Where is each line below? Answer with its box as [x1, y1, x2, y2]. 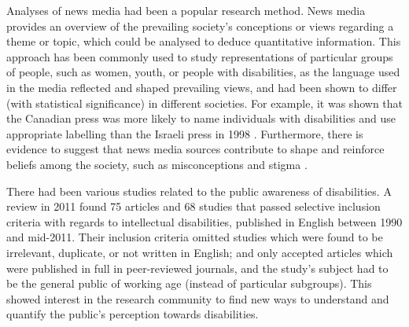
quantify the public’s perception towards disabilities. [6, 306, 259, 322]
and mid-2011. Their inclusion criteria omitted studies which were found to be [6, 229, 383, 245]
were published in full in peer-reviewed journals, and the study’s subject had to [6, 259, 389, 276]
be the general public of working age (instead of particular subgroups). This [6, 275, 372, 292]
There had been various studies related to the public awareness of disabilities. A [6, 182, 392, 199]
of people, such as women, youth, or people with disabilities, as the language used [6, 64, 400, 80]
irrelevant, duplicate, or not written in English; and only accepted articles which [6, 244, 393, 260]
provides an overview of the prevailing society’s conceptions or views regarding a [6, 17, 394, 34]
